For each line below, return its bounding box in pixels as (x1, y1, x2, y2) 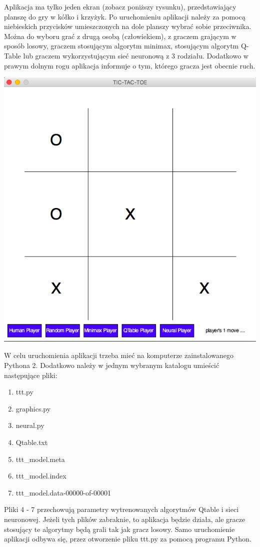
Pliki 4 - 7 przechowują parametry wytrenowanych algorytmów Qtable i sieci (4, 504, 239, 514)
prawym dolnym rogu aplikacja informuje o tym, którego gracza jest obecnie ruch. (4, 60, 255, 70)
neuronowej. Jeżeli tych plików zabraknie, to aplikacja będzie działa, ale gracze (4, 513, 245, 524)
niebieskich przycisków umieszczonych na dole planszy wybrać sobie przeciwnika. (4, 21, 251, 31)
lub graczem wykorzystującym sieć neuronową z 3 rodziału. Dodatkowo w (23, 50, 248, 60)
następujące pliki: (4, 369, 57, 380)
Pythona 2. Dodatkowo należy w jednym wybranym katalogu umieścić (4, 360, 219, 370)
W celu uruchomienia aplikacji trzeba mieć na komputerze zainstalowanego (4, 350, 234, 360)
